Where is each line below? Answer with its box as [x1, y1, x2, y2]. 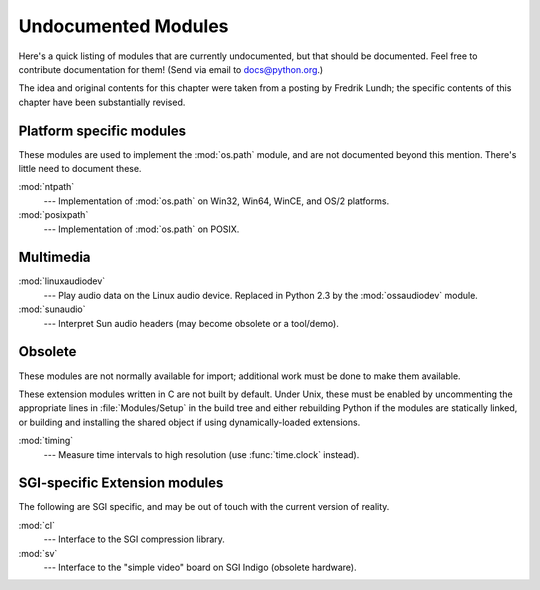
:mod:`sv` [18, 547, 58, 559]
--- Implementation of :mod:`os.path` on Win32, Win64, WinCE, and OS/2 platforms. [43, 195, 390, 207]
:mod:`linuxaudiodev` [18, 275, 106, 287]
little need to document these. [18, 163, 142, 175]
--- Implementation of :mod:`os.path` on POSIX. [43, 223, 240, 235]
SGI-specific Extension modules [18, 475, 224, 492]
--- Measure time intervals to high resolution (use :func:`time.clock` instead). [43, 448, 360, 460]
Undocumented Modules [18, 15, 229, 37]
